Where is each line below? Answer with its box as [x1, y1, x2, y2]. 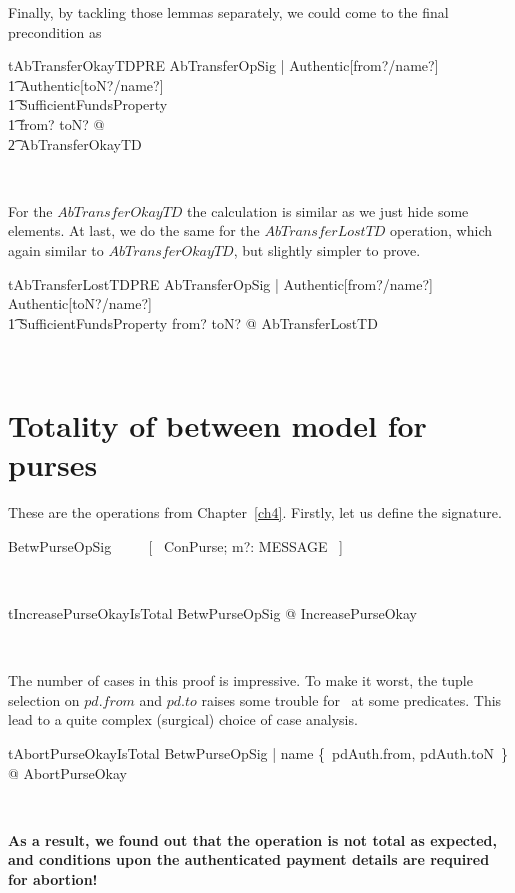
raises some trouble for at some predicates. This [201, 689, 502, 710]
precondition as [8, 21, 102, 42]
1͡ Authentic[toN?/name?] [8, 74, 164, 95]
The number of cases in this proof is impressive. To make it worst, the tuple [8, 670, 473, 691]
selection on [8, 689, 80, 710]
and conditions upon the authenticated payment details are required [8, 849, 490, 870]
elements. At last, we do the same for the [8, 220, 260, 241]
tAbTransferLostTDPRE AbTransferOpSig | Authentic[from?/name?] [8, 273, 433, 294]
